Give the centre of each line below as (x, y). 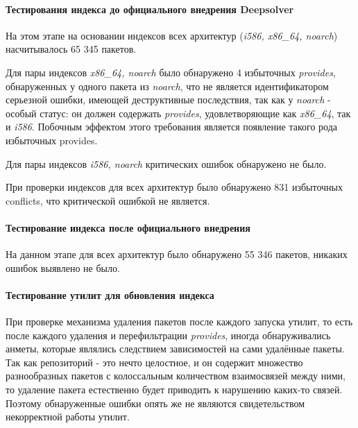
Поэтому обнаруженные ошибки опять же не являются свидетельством (155, 403)
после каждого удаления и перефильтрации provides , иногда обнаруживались (168, 335)
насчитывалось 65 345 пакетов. (71, 49)
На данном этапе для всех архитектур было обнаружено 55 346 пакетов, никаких (177, 254)
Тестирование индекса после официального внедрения (128, 227)
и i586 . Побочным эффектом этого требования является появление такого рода (172, 127)
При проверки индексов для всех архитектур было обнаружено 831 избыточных (174, 187)
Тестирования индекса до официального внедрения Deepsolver (150, 9)
